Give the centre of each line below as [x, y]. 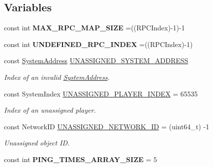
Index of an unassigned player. [50, 110]
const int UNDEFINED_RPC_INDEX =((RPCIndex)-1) [98, 44]
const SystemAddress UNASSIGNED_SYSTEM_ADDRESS [96, 60]
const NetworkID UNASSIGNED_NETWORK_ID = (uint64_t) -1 [107, 126]
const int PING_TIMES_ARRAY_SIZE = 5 [81, 159]
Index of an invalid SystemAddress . [57, 77]
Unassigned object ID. [37, 143]
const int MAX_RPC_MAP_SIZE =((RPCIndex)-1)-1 [94, 28]
